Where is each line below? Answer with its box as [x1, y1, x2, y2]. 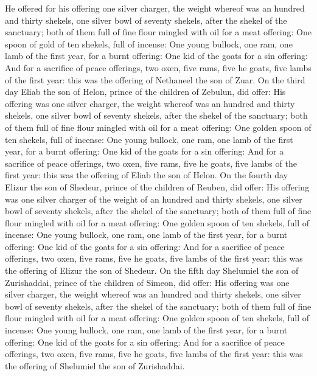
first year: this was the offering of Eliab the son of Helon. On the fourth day [5, 169, 288, 181]
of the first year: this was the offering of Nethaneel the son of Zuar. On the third [5, 73, 305, 86]
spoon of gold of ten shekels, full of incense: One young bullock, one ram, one [5, 37, 293, 50]
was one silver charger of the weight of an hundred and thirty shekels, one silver [5, 192, 302, 205]
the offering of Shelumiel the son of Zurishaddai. [5, 359, 185, 372]
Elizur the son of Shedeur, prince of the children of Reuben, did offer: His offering [5, 180, 310, 193]
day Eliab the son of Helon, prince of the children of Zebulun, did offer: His [5, 85, 286, 98]
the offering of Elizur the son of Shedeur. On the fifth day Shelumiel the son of [5, 264, 299, 277]
